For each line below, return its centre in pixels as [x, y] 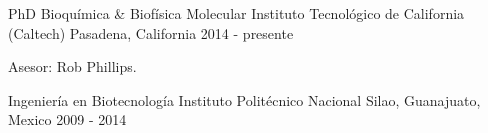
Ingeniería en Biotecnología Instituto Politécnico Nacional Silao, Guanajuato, [244, 99]
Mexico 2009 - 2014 [67, 119]
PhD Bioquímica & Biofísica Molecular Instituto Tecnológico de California [236, 13]
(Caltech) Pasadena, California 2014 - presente [151, 32]
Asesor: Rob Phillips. [72, 66]
